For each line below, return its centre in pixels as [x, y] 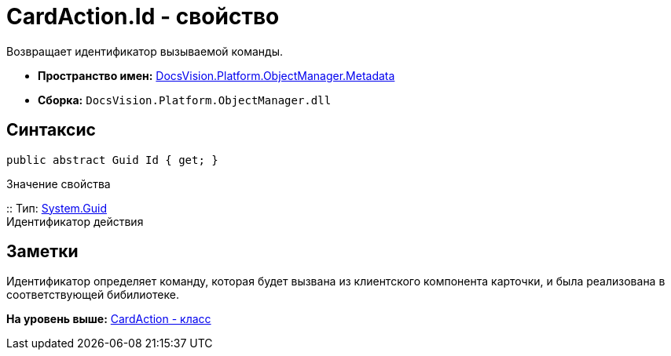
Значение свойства [59, 183]
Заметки [42, 252]
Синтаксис [51, 130]
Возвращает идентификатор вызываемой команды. [145, 51]
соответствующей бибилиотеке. [93, 295]
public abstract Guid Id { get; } [112, 160]
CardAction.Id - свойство [143, 16]
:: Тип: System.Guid [57, 208]
